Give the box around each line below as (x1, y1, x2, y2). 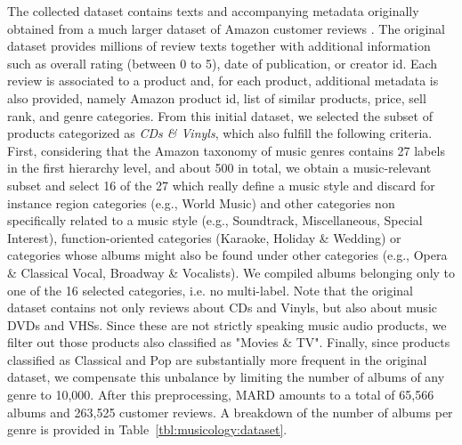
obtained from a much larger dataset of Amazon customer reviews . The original (7, 19, 445, 37)
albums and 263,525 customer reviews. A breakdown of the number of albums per (7, 402, 453, 421)
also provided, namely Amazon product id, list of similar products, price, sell (7, 88, 426, 107)
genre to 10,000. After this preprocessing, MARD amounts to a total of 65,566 (7, 385, 434, 404)
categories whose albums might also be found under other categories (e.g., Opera (7, 246, 448, 264)
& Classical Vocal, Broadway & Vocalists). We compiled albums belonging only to (7, 263, 456, 281)
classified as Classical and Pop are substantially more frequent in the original (7, 350, 427, 368)
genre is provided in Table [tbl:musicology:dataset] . (7, 420, 288, 439)
